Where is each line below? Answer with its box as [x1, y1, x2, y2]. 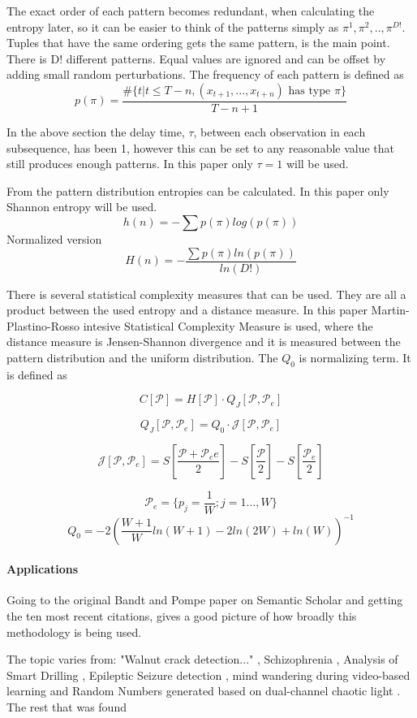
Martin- [371, 301, 410, 318]
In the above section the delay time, [6, 123, 185, 140]
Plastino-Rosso [6, 317, 80, 334]
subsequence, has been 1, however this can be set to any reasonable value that [6, 139, 395, 156]
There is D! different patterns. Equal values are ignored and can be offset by [6, 50, 386, 67]
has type [288, 84, 331, 97]
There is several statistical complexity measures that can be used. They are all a [6, 285, 406, 302]
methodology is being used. [6, 623, 142, 640]
